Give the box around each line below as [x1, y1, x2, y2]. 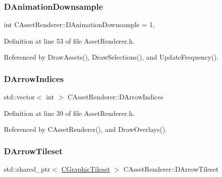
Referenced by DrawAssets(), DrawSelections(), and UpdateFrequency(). [4, 52, 219, 62]
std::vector [4, 92, 35, 102]
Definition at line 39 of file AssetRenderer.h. [4, 108, 135, 118]
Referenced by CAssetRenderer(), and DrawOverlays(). [4, 124, 167, 134]
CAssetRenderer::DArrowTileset [123, 164, 219, 174]
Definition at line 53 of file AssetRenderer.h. [4, 35, 135, 46]
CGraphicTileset [61, 164, 110, 174]
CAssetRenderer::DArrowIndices [67, 92, 163, 102]
